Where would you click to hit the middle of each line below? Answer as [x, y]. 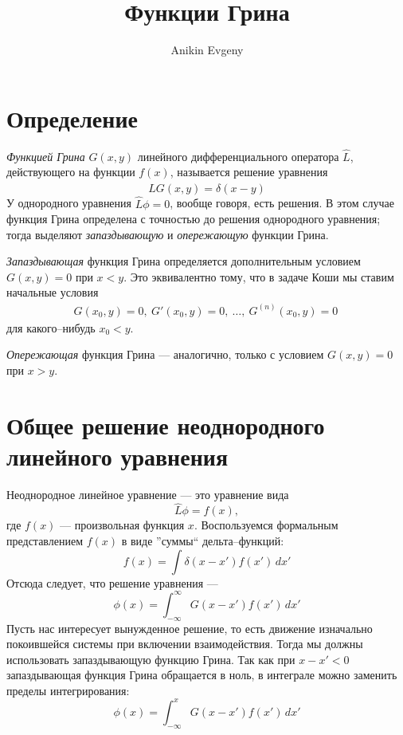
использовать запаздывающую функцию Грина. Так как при [151, 659]
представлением [45, 541]
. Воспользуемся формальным [266, 525]
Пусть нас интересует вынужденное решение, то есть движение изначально [190, 628]
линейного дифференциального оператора [238, 156]
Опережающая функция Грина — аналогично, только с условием [165, 354]
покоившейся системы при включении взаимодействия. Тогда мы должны [185, 644]
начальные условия [53, 292]
